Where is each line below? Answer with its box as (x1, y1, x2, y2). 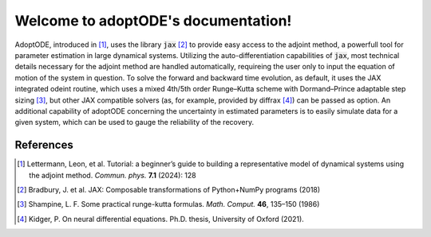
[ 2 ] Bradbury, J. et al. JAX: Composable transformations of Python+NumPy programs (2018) (17, 185, 321, 194)
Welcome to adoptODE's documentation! (14, 12, 292, 29)
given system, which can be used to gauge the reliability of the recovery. (14, 118, 255, 127)
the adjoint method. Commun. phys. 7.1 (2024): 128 (29, 170, 197, 180)
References (14, 138, 73, 152)
